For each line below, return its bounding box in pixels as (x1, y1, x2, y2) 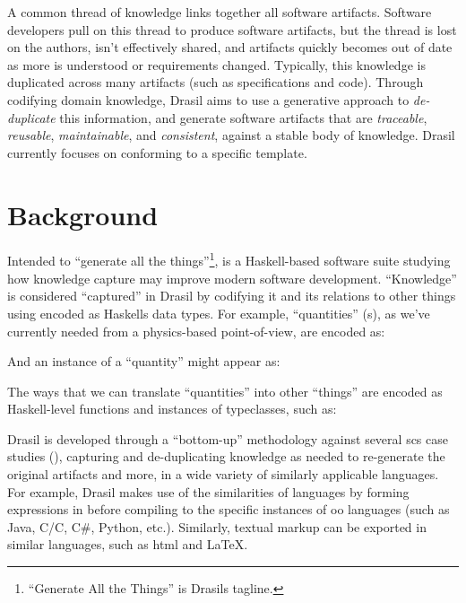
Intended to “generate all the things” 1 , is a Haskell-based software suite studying (7, 249, 451, 270)
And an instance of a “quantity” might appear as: (7, 352, 280, 371)
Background (7, 196, 159, 232)
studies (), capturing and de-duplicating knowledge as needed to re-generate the (7, 447, 445, 466)
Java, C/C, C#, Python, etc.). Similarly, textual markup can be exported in (7, 517, 427, 536)
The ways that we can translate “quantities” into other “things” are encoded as (7, 381, 443, 400)
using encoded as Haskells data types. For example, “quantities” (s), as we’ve (7, 303, 430, 322)
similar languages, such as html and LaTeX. (7, 535, 248, 554)
